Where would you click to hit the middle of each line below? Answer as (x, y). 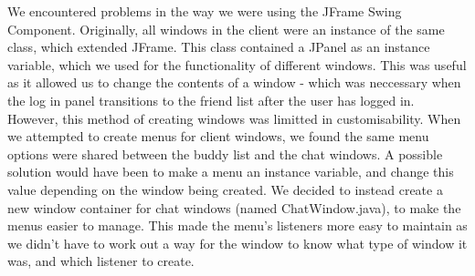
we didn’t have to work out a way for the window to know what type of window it (237, 243)
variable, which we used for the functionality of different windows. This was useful (237, 64)
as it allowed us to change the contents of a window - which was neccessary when (234, 82)
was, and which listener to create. (101, 261)
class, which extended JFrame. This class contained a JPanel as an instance (219, 47)
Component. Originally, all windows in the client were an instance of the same (226, 29)
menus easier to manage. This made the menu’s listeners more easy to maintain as (237, 225)
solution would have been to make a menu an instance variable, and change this (231, 172)
